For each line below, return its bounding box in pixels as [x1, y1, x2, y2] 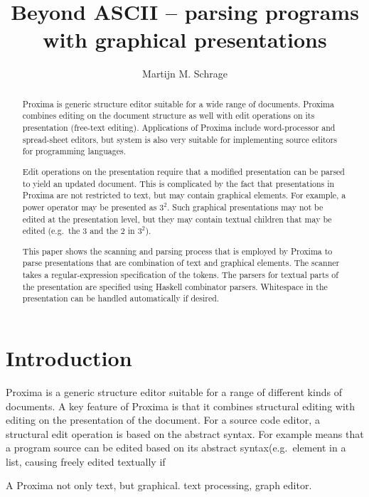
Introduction [6, 343, 132, 372]
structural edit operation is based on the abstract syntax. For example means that [6, 426, 364, 441]
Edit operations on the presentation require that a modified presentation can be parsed [22, 165, 345, 177]
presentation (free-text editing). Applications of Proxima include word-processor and [22, 122, 336, 134]
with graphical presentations [43, 25, 327, 54]
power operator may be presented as [22, 201, 157, 213]
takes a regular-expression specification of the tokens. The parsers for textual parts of [22, 269, 338, 281]
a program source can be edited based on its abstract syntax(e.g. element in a [6, 440, 346, 455]
